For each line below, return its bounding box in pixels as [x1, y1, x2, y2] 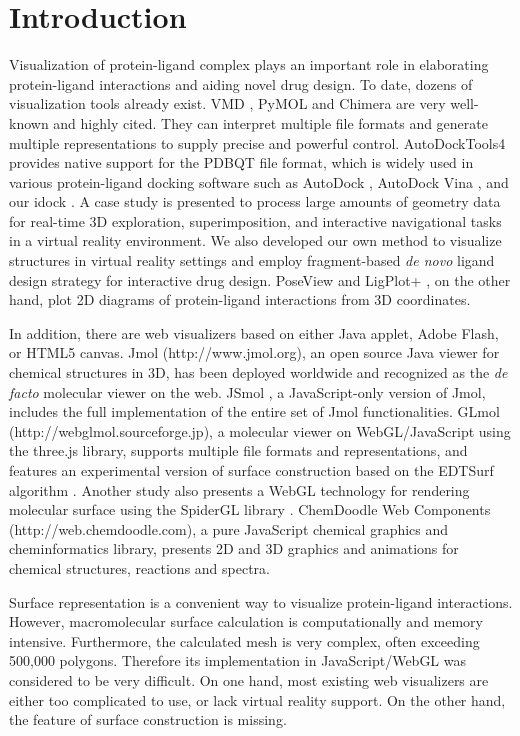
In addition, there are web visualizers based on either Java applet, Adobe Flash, [9, 322, 499, 343]
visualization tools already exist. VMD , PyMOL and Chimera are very [9, 93, 446, 114]
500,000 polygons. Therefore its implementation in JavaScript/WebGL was [9, 650, 467, 671]
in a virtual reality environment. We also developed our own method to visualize [9, 230, 502, 251]
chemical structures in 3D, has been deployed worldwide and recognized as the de [9, 362, 508, 383]
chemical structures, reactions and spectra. [9, 557, 271, 578]
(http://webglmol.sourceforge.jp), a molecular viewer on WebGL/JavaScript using [9, 420, 511, 441]
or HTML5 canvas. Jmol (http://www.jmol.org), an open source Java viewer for [9, 342, 500, 363]
